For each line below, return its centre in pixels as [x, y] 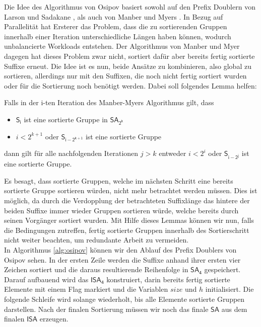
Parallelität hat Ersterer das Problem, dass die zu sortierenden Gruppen [116, 26]
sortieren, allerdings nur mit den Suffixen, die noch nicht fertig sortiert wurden [125, 76]
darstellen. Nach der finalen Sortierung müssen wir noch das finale [106, 309]
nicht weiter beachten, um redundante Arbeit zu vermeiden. [96, 240]
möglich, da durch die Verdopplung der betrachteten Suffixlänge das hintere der [127, 200]
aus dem [234, 309]
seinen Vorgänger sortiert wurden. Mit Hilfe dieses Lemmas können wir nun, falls [129, 220]
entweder [173, 153]
